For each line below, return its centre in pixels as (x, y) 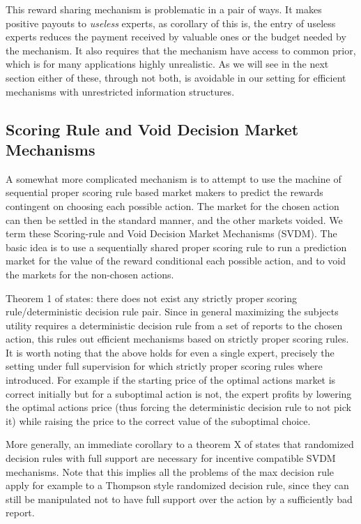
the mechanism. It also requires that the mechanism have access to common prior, (181, 50)
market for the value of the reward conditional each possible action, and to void (176, 261)
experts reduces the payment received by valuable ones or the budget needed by (176, 37)
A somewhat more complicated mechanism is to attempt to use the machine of (174, 178)
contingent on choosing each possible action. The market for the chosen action (172, 205)
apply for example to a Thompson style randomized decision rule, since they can (177, 485)
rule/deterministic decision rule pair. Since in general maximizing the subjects (172, 312)
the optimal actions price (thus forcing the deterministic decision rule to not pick (178, 407)
